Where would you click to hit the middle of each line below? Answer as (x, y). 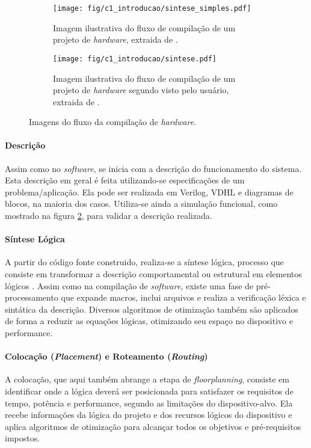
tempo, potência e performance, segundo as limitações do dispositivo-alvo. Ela (149, 403)
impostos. (23, 438)
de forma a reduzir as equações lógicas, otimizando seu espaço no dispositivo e (149, 321)
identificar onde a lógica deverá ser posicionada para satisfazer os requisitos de (149, 391)
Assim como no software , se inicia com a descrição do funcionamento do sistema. (153, 168)
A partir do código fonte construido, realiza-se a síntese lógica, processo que (144, 262)
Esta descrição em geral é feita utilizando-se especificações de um (125, 180)
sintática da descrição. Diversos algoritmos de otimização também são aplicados (152, 309)
